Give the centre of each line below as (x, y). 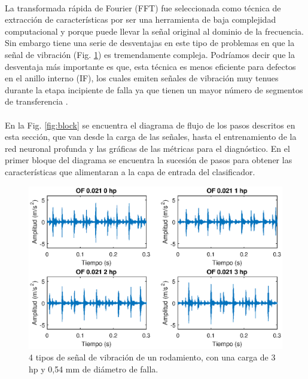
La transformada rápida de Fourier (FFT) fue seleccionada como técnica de (143, 7)
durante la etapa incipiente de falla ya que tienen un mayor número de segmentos (154, 89)
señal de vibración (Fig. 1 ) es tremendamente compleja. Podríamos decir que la (150, 54)
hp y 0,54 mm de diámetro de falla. (94, 369)
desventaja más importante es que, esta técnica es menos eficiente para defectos (150, 66)
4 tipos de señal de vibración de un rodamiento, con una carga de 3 (152, 357)
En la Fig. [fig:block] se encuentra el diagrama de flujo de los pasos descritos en (150, 125)
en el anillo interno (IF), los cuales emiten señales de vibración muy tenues (142, 78)
